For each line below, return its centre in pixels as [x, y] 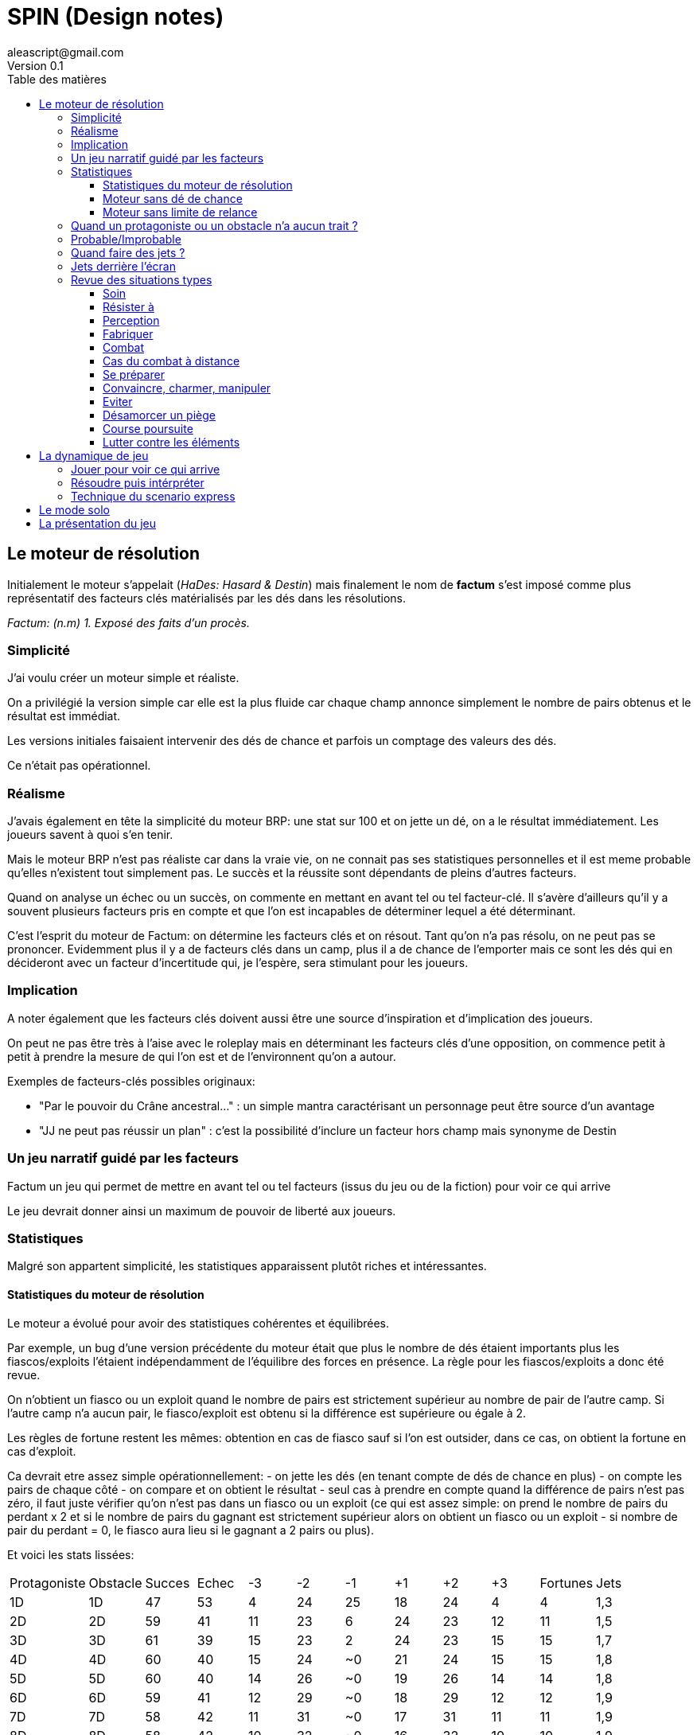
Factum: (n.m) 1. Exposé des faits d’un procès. [128, 622]
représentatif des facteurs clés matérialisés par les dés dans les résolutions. [207, 598]
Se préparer [134, 374]
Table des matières [57, 79]
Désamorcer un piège [159, 415]
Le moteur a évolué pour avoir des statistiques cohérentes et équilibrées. [198, 1323]
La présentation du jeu [98, 523]
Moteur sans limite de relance [180, 212]
